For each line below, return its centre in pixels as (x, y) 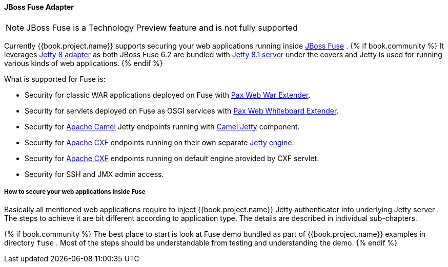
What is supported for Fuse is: (55, 79)
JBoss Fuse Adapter (39, 7)
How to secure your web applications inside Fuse (75, 192)
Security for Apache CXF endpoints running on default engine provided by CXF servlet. (172, 158)
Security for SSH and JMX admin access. (94, 174)
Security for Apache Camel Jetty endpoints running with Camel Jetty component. (162, 126)
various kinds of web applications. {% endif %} (84, 63)
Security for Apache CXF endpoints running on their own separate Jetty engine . (159, 142)
